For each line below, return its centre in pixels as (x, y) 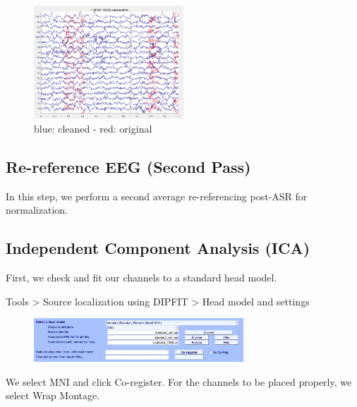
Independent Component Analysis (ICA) (158, 248)
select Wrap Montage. (53, 395)
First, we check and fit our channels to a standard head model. (141, 278)
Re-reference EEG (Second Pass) (128, 167)
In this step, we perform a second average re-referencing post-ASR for (157, 196)
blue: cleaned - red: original (93, 129)
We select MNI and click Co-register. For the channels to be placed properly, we (179, 381)
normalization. (37, 210)
